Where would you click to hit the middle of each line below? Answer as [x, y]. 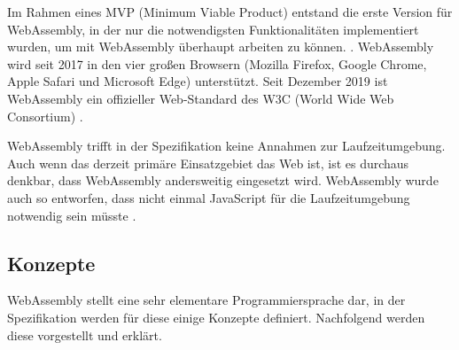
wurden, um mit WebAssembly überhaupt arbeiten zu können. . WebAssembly [221, 47]
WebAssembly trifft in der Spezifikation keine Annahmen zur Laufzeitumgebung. [226, 146]
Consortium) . [45, 116]
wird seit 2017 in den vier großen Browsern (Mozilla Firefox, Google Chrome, [217, 63]
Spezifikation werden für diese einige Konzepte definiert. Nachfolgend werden [216, 317]
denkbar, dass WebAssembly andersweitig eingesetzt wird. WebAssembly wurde [223, 180]
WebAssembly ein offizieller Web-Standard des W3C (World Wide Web [201, 98]
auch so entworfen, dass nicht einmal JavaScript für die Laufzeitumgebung [209, 197]
